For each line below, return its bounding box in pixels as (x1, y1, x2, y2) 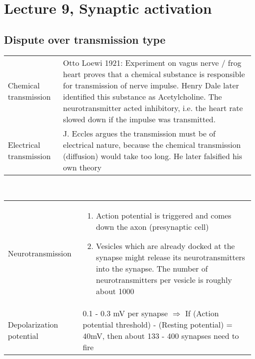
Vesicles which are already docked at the (96, 240, 235, 252)
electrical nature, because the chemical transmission (63, 138, 241, 150)
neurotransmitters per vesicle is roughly (96, 274, 232, 286)
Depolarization (8, 319, 58, 331)
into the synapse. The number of (96, 263, 208, 275)
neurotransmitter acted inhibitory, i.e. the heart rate (63, 102, 243, 113)
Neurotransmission (8, 248, 72, 259)
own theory (63, 161, 102, 173)
